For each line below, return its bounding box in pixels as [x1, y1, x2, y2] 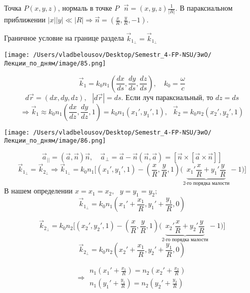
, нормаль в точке [58, 3, 112, 13]
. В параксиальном [175, 3, 233, 13]
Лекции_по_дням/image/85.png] [4, 60, 106, 68]
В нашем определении [4, 185, 73, 196]
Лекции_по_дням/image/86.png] [4, 137, 106, 145]
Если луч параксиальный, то [126, 94, 213, 102]
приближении [4, 14, 46, 25]
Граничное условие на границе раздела [4, 32, 124, 43]
